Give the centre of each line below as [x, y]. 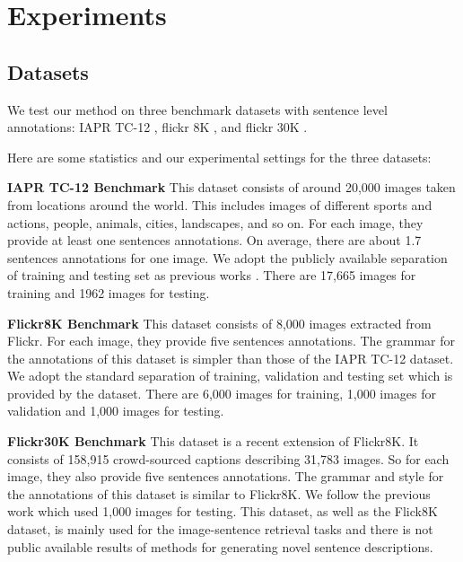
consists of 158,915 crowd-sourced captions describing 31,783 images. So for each [228, 458]
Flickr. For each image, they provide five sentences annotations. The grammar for [231, 341]
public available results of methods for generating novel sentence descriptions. [220, 546]
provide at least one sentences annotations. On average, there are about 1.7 [214, 240]
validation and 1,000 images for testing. [116, 411]
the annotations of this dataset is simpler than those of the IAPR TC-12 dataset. [231, 358]
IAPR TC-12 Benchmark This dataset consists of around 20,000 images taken [231, 187]
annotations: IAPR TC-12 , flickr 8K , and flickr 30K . [157, 127]
